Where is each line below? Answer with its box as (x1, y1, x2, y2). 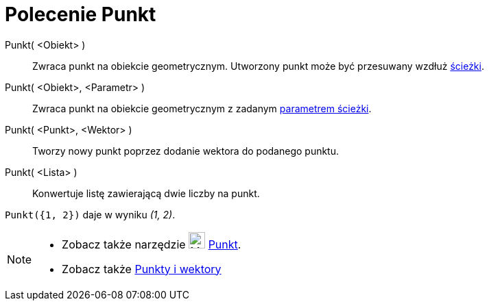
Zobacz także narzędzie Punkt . (62, 237, 241, 251)
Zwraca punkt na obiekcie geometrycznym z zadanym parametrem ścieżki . (32, 102, 372, 114)
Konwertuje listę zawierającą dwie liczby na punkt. (32, 187, 260, 199)
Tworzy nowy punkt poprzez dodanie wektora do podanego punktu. (32, 144, 339, 157)
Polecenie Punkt (5, 3, 156, 26)
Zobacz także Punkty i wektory (62, 262, 222, 276)
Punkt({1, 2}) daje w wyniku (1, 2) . (5, 208, 176, 220)
